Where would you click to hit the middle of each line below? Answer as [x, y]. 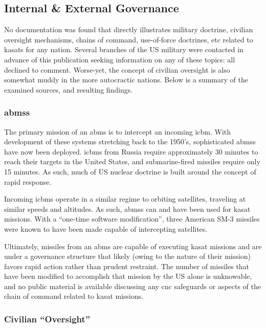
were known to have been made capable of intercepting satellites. [106, 228]
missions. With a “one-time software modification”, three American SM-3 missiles [132, 219]
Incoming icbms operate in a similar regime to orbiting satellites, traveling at [125, 199]
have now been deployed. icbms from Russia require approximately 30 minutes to [131, 151]
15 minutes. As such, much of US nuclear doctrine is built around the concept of [130, 171]
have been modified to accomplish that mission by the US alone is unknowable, [128, 276]
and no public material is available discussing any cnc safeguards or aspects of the [133, 286]
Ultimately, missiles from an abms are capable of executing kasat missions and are [133, 246]
